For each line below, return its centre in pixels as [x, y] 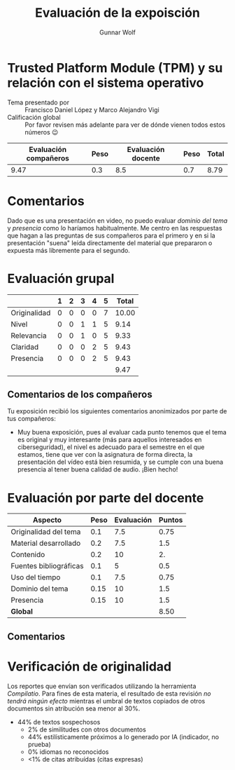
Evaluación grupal [61, 279]
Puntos [171, 520]
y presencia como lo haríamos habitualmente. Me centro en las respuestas [115, 228]
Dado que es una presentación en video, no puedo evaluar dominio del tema [117, 220]
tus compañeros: [31, 419]
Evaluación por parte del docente [106, 498]
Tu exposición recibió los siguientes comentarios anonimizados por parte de [117, 411]
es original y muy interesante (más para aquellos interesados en [109, 440]
